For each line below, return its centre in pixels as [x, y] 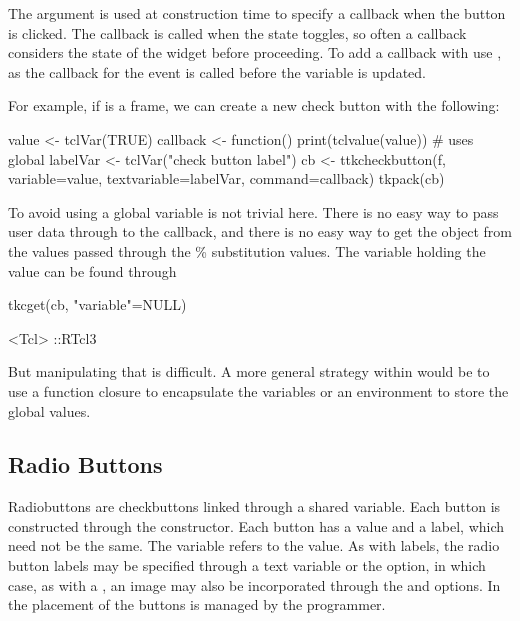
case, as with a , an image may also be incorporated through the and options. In [254, 584]
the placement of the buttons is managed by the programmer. [197, 604]
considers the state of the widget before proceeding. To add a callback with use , [255, 52]
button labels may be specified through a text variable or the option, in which [247, 565]
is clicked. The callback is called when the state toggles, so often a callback [237, 32]
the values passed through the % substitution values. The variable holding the [247, 250]
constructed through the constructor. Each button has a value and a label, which [256, 525]
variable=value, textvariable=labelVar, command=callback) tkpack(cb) [226, 178]
